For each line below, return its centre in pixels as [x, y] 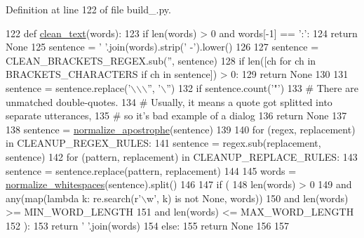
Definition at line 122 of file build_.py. [88, 9]
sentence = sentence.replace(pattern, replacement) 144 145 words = [151, 170]
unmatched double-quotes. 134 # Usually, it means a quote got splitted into [169, 101]
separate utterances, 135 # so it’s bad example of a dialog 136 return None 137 [176, 115]
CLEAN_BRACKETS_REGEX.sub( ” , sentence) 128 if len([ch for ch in [161, 60]
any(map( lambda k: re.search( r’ [74, 198]
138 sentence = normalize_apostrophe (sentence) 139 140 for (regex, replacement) [181, 129]
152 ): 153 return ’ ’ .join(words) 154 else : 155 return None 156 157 [148, 225]
